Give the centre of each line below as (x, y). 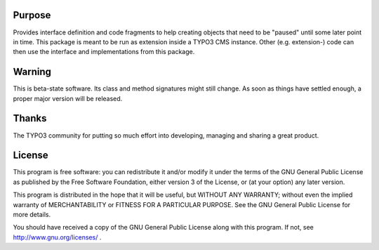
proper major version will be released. (68, 98)
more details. (32, 214)
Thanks (30, 118)
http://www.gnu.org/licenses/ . (57, 237)
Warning (32, 72)
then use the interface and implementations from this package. (104, 52)
